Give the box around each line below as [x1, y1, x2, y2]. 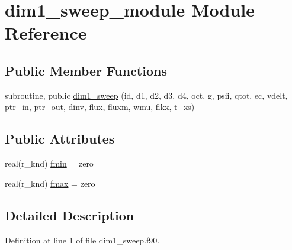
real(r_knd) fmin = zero [5, 157, 94, 170]
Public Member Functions [5, 61, 167, 79]
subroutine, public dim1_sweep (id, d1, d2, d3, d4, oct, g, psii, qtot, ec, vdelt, [5, 89, 288, 101]
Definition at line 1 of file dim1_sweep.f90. [5, 233, 160, 246]
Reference [5, 21, 87, 45]
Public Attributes [5, 129, 115, 148]
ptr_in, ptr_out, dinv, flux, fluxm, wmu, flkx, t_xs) [5, 100, 195, 113]
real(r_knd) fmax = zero [5, 177, 95, 189]
